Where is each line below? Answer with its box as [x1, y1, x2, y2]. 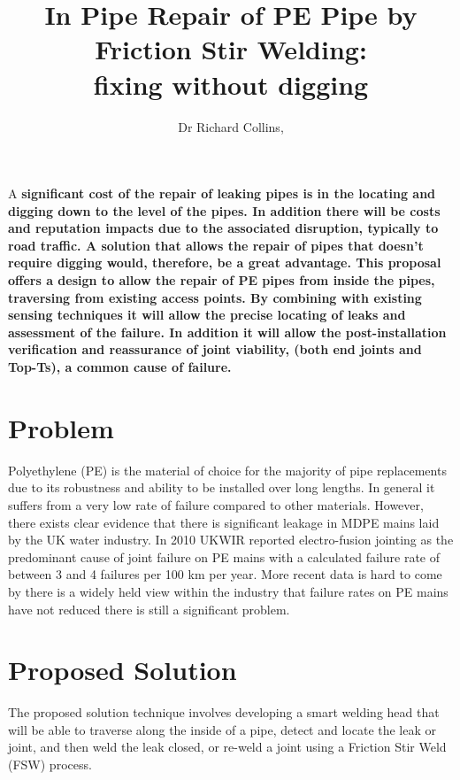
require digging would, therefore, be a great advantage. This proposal [8, 253, 441, 272]
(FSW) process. [8, 755, 92, 773]
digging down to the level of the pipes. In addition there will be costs [8, 201, 441, 220]
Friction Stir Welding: [95, 31, 367, 67]
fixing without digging [93, 66, 369, 102]
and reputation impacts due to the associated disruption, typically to [8, 219, 439, 237]
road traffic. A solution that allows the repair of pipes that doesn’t [8, 236, 424, 254]
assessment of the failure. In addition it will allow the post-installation [8, 322, 447, 341]
